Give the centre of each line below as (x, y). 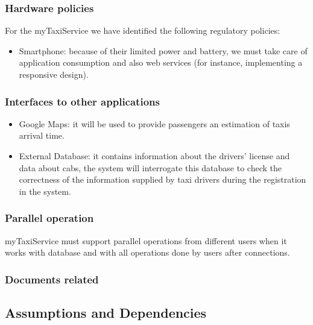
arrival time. (42, 135)
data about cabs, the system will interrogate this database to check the (150, 167)
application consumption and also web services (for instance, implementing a (161, 62)
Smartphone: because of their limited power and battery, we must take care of (163, 50)
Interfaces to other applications (82, 101)
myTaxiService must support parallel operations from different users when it (146, 240)
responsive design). (54, 74)
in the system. (45, 191)
